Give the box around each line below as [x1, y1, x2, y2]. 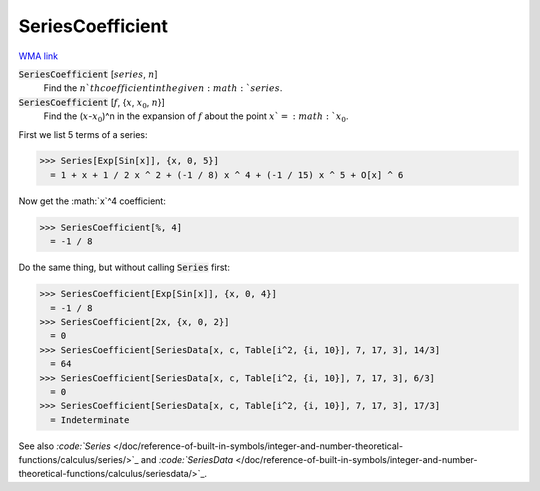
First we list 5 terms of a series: [18, 128, 149, 140]
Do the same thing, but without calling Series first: [18, 261, 230, 274]
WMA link [18, 50, 59, 62]
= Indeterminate [50, 414, 130, 425]
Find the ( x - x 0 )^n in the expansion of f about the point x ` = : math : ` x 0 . [43, 110, 349, 124]
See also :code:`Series [18, 440, 112, 452]
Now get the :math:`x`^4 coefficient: [18, 195, 167, 207]
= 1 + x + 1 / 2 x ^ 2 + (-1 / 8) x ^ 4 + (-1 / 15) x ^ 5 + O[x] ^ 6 [50, 169, 404, 180]
